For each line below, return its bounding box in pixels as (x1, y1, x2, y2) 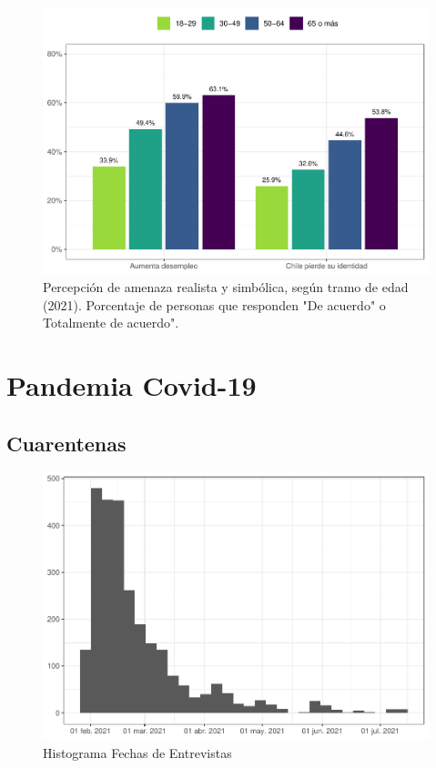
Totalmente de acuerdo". (43, 313, 179, 332)
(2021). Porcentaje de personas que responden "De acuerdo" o (43, 295, 386, 314)
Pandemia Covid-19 (6, 367, 257, 404)
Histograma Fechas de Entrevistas (43, 743, 232, 762)
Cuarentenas (6, 429, 127, 457)
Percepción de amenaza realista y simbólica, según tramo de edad (43, 278, 409, 297)
